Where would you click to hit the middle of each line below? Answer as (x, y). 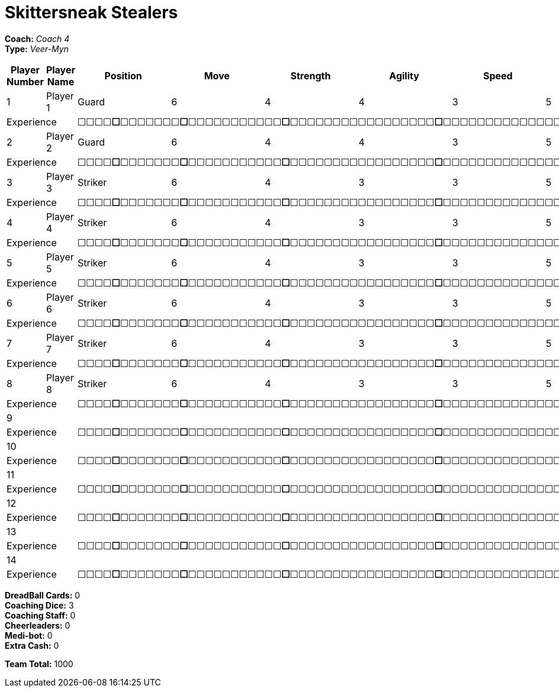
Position (123, 75)
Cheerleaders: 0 (38, 625)
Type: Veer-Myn (37, 49)
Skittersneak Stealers (91, 12)
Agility (404, 75)
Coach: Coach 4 (37, 38)
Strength (311, 75)
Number (25, 81)
